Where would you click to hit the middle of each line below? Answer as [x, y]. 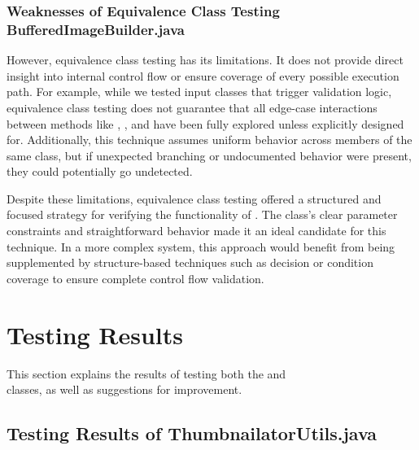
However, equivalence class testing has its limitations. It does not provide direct [205, 60]
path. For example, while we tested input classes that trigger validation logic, [199, 92]
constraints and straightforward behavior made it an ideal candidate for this [196, 231]
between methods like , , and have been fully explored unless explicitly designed [205, 123]
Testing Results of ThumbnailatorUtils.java [192, 433]
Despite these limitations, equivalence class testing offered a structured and [194, 198]
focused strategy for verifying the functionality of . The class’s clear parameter [202, 214]
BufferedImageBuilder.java [96, 29]
